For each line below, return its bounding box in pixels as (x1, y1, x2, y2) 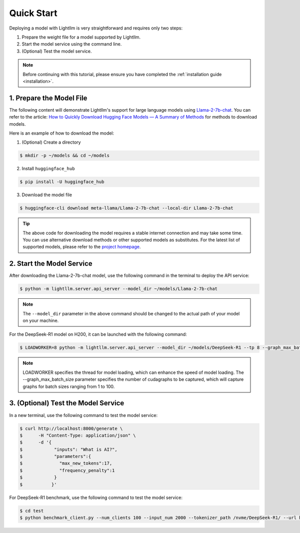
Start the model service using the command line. (21, 41, 122, 47)
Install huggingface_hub (21, 166, 75, 172)
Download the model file (21, 192, 72, 198)
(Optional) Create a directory (21, 139, 81, 145)
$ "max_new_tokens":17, (19, 460, 112, 466)
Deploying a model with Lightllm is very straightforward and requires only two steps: (9, 25, 182, 31)
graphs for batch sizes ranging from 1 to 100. (22, 383, 115, 389)
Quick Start (9, 8, 57, 19)
